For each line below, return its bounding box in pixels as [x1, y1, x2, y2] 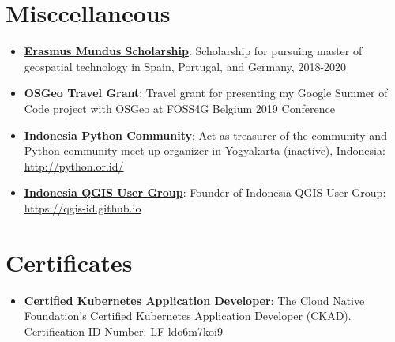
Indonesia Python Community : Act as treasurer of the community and [24, 126, 387, 143]
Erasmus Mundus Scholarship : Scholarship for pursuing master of [24, 43, 363, 59]
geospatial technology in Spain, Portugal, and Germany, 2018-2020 [24, 58, 347, 74]
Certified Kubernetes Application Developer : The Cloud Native [24, 291, 365, 308]
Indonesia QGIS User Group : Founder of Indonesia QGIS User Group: [24, 184, 386, 201]
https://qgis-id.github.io [24, 199, 141, 216]
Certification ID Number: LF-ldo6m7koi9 [24, 322, 223, 339]
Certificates [6, 246, 133, 278]
